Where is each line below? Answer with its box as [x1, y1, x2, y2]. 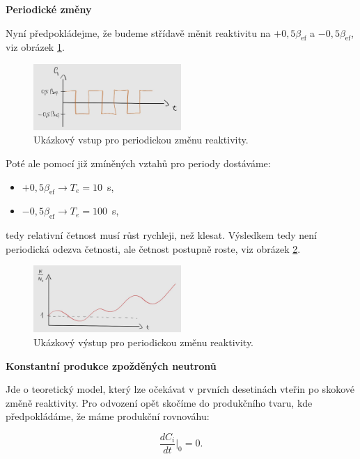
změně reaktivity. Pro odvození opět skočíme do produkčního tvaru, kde [6, 395, 313, 410]
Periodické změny [6, 2, 92, 16]
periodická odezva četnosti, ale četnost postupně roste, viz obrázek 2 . [6, 241, 301, 256]
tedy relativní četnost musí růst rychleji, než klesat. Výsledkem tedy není [6, 228, 317, 242]
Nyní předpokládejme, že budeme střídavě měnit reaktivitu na [6, 25, 271, 40]
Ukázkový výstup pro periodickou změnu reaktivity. [33, 335, 254, 350]
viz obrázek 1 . [6, 40, 65, 54]
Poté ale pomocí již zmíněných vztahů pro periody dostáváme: [6, 155, 271, 170]
